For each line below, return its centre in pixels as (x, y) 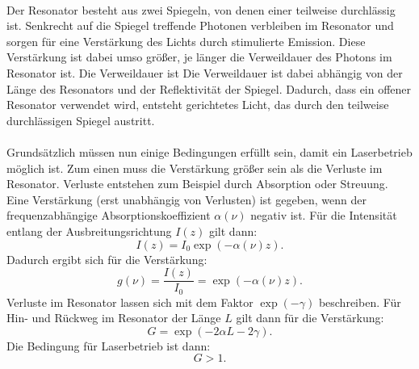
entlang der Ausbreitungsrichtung (89, 231)
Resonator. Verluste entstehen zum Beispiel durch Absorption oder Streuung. (197, 184)
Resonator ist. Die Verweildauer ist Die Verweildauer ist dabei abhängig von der (205, 72)
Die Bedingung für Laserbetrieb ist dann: (109, 345)
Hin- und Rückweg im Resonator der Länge (114, 318)
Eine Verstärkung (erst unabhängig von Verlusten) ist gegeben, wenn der (187, 199)
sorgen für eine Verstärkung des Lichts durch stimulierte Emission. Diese (186, 41)
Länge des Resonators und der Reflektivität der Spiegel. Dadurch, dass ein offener (209, 88)
